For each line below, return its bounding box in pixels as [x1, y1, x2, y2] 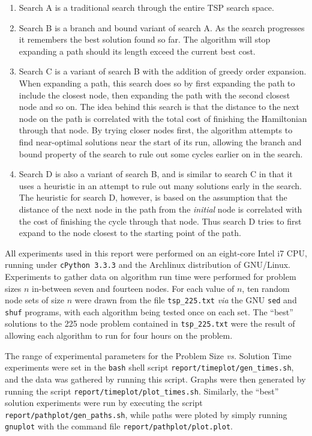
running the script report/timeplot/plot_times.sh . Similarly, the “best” [5, 384, 279, 397]
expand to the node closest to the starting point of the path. [19, 226, 241, 239]
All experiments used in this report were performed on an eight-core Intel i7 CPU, [5, 246, 307, 259]
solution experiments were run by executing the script [5, 396, 203, 409]
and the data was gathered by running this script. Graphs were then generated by [5, 372, 306, 385]
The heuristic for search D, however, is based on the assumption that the [19, 191, 287, 204]
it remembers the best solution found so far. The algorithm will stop [19, 33, 271, 46]
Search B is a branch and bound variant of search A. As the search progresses [19, 21, 305, 34]
